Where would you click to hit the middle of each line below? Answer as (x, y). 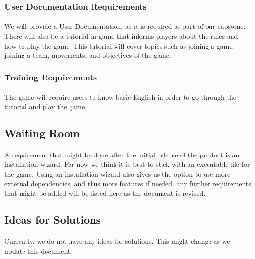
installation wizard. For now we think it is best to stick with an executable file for (127, 164)
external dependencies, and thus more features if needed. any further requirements (128, 183)
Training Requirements (51, 77)
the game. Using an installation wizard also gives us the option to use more (117, 174)
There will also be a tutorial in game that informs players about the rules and (121, 36)
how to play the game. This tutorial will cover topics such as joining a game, (119, 45)
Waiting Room (42, 133)
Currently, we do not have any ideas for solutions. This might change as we (117, 241)
